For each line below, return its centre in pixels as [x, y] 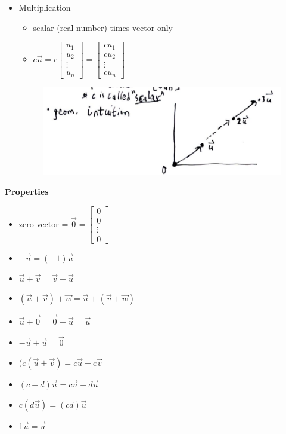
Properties [27, 192]
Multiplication [45, 7]
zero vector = [43, 224]
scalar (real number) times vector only [103, 27]
